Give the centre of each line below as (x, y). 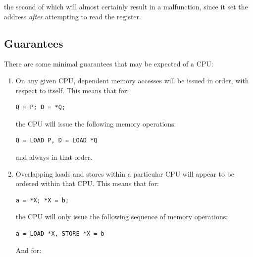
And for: (28, 250)
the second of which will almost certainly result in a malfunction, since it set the (126, 6)
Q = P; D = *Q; (41, 107)
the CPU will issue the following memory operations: (96, 123)
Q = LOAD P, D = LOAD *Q (56, 141)
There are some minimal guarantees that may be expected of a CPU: (109, 64)
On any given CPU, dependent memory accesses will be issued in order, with (132, 80)
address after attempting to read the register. (73, 16)
